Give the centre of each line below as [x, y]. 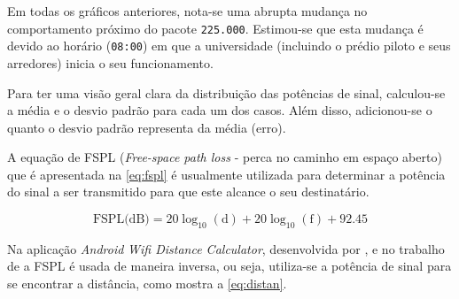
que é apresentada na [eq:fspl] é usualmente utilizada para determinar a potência [226, 174]
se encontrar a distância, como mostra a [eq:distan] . [147, 284]
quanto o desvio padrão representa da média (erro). [147, 127]
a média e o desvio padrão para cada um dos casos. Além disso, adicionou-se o [220, 110]
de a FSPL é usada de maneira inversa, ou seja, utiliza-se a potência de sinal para [229, 266]
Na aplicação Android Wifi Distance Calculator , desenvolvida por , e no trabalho [226, 248]
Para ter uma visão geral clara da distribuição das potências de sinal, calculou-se [226, 92]
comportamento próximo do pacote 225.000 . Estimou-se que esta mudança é [215, 28]
